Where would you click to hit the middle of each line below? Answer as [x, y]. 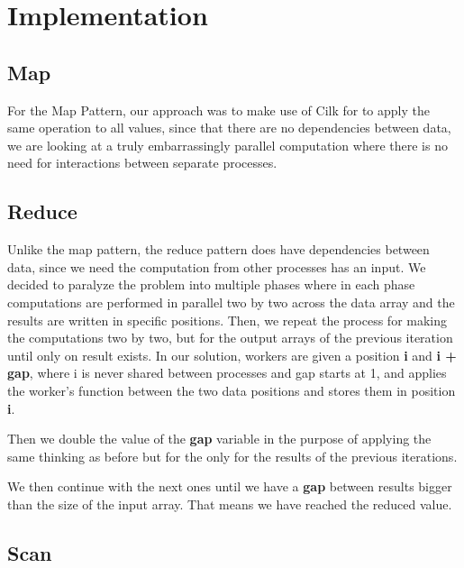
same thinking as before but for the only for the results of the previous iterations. [232, 456]
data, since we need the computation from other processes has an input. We [217, 266]
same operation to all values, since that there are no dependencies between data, [229, 128]
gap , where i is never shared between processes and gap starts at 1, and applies [227, 373]
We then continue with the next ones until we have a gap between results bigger [230, 486]
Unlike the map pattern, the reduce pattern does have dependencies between [218, 249]
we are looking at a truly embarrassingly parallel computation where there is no [227, 145]
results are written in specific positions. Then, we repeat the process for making [227, 320]
